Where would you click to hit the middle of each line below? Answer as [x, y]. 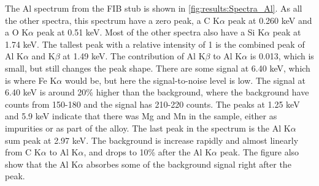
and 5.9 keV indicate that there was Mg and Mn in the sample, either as [141, 116]
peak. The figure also [259, 152]
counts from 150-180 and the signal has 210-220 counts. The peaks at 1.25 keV [152, 104]
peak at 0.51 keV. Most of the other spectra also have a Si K [151, 32]
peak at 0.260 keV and [270, 20]
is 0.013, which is [282, 56]
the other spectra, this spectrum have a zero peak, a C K [112, 20]
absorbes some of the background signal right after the [189, 164]
